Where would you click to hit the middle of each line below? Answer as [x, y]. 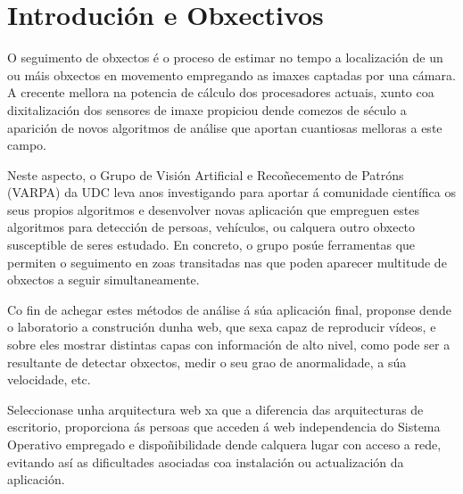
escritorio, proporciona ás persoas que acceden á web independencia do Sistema [224, 427]
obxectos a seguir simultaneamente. [103, 280]
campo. [27, 145]
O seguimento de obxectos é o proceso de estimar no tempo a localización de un [225, 58]
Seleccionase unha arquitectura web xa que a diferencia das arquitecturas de [215, 409]
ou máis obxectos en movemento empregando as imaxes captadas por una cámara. [231, 74]
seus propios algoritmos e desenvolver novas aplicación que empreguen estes [213, 209]
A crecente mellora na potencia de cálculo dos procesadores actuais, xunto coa [221, 92]
